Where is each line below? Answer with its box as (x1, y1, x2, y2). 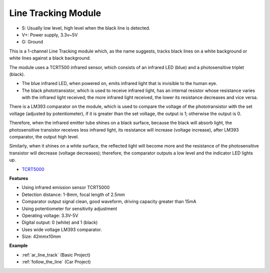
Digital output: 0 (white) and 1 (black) (21, 219, 98, 225)
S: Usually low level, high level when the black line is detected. (21, 25, 150, 31)
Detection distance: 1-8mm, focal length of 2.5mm (21, 191, 125, 197)
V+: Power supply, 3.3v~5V (21, 31, 78, 37)
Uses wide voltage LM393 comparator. (21, 226, 102, 232)
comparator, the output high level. (9, 134, 79, 140)
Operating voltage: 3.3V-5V (21, 212, 78, 218)
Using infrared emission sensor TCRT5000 (21, 184, 110, 190)
